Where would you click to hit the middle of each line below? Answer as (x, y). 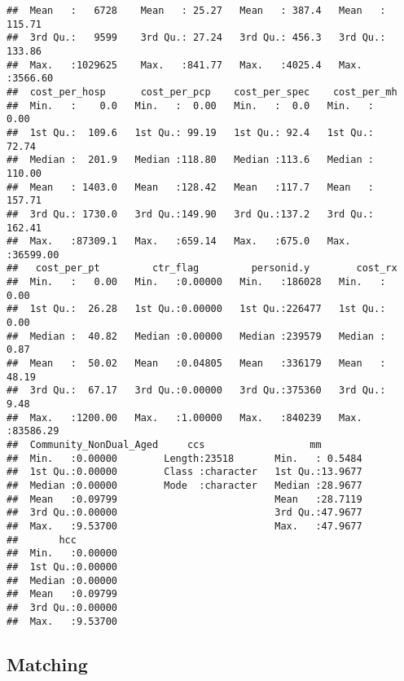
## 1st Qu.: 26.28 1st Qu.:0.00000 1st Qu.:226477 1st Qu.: (196, 309)
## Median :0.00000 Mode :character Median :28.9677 (184, 485)
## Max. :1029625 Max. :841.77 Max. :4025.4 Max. (184, 65)
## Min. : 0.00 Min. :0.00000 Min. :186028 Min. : (196, 282)
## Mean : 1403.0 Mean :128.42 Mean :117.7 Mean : (191, 187)
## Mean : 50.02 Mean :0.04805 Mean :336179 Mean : (196, 364)
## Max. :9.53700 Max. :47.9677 (184, 526)
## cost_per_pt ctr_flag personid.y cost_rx (202, 268)
